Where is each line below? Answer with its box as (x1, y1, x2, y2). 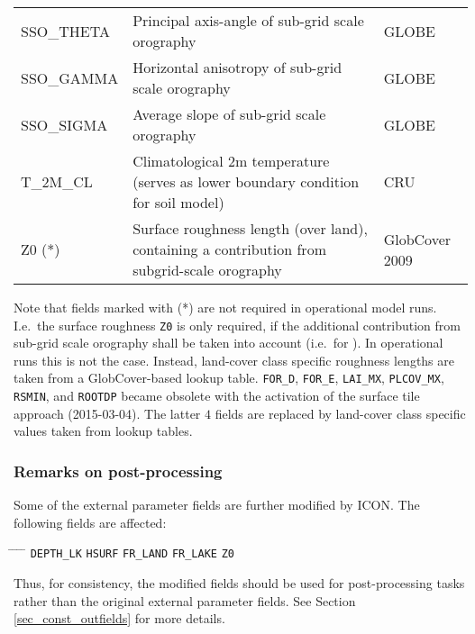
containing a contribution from (132, 239, 326, 259)
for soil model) (132, 192, 224, 213)
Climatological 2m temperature (132, 150, 330, 171)
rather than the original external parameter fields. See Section (14, 591, 356, 610)
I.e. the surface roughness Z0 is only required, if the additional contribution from (14, 315, 461, 334)
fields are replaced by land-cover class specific (215, 403, 466, 422)
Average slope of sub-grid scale (132, 104, 326, 124)
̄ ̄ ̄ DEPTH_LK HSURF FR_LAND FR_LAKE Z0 (14, 543, 234, 562)
